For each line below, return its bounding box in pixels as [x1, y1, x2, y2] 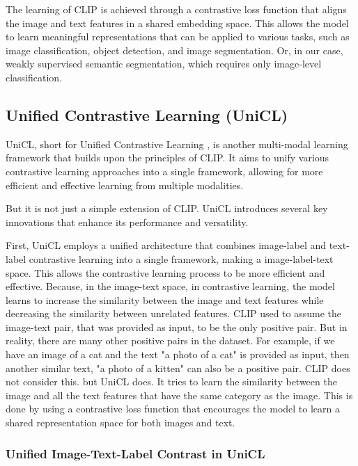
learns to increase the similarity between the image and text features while [6, 292, 324, 307]
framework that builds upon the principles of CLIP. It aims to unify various [6, 150, 329, 165]
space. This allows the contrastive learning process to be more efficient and [6, 265, 325, 280]
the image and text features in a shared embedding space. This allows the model [6, 15, 349, 30]
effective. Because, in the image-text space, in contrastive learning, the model [6, 279, 335, 294]
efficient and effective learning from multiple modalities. [6, 177, 244, 192]
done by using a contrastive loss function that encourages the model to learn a [6, 401, 340, 416]
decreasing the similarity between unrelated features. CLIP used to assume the [6, 306, 342, 321]
